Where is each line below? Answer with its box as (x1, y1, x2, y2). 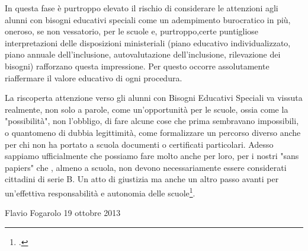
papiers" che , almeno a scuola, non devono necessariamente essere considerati (5, 161, 287, 173)
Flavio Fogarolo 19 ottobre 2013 (5, 206, 121, 219)
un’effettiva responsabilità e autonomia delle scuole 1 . (5, 185, 195, 199)
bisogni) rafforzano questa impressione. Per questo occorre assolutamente (5, 59, 269, 72)
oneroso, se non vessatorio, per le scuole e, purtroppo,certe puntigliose (5, 25, 259, 37)
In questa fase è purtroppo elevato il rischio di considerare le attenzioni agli (5, 2, 278, 14)
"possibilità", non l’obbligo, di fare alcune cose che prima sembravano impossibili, (5, 115, 299, 127)
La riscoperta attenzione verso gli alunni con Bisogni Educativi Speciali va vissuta (5, 91, 303, 104)
